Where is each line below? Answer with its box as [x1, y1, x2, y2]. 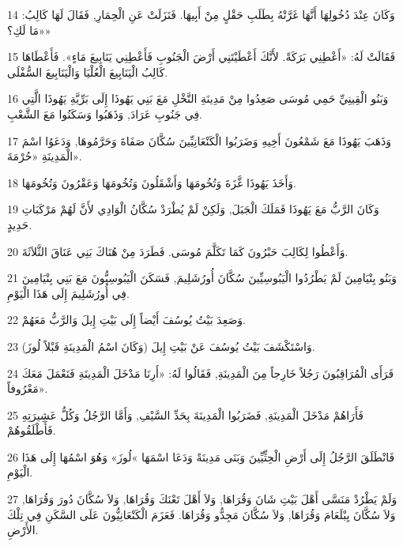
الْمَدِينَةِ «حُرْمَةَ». [7, 148, 82, 164]
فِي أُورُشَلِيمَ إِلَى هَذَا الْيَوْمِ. [7, 284, 130, 301]
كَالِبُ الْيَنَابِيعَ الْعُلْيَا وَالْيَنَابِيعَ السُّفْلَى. [7, 63, 168, 80]
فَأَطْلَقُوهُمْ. [7, 422, 56, 439]
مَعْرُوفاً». [7, 380, 48, 397]
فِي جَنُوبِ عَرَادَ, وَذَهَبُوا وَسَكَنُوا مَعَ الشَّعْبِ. [7, 105, 203, 122]
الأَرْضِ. [7, 522, 39, 538]
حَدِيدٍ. [7, 216, 32, 232]
